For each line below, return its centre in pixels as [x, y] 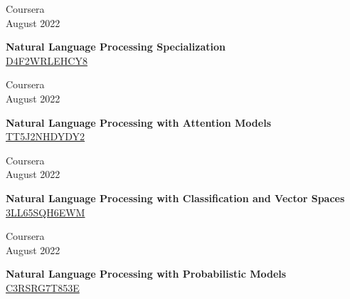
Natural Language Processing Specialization [116, 47]
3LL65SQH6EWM [46, 212]
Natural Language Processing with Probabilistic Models [146, 274]
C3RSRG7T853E [43, 287]
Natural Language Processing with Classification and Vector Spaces [175, 198]
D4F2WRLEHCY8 [47, 60]
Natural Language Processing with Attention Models [138, 122]
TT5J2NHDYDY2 [46, 136]
